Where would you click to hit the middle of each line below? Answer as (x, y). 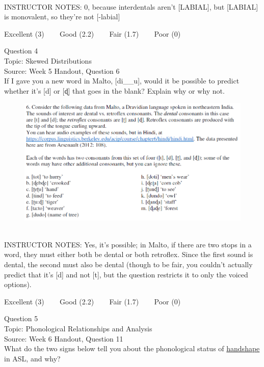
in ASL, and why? (32, 358)
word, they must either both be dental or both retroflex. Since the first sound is (129, 254)
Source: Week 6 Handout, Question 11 (64, 338)
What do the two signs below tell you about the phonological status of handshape (132, 348)
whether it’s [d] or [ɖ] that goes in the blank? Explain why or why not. (114, 90)
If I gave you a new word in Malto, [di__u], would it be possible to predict (122, 81)
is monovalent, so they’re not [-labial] (62, 17)
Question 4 (21, 51)
